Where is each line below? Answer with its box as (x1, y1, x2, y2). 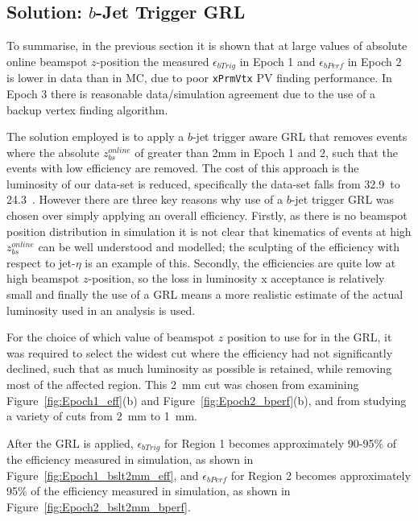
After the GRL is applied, (6, 434, 134, 451)
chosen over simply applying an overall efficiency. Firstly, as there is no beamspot (6, 207, 408, 224)
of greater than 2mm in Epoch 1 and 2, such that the (135, 143, 398, 160)
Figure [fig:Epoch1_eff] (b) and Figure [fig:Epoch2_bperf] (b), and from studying (6, 391, 407, 408)
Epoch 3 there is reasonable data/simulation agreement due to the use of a (6, 85, 375, 101)
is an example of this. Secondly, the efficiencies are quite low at (85, 254, 396, 271)
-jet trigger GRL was (291, 191, 395, 208)
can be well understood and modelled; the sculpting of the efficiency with (38, 238, 399, 255)
